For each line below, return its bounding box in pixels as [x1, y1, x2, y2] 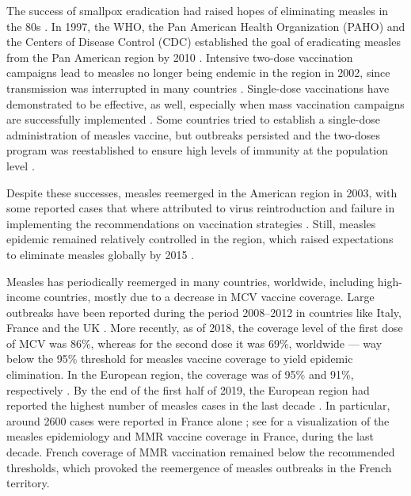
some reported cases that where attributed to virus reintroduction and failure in [6, 200, 395, 216]
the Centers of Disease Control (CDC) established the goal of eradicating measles [6, 33, 401, 50]
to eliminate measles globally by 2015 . [6, 246, 194, 262]
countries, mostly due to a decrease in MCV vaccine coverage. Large [44, 288, 375, 305]
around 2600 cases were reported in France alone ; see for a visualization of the [6, 412, 390, 429]
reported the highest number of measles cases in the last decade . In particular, [6, 397, 390, 414]
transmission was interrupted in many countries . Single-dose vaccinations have [6, 79, 390, 96]
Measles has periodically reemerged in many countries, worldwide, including [6, 273, 375, 289]
